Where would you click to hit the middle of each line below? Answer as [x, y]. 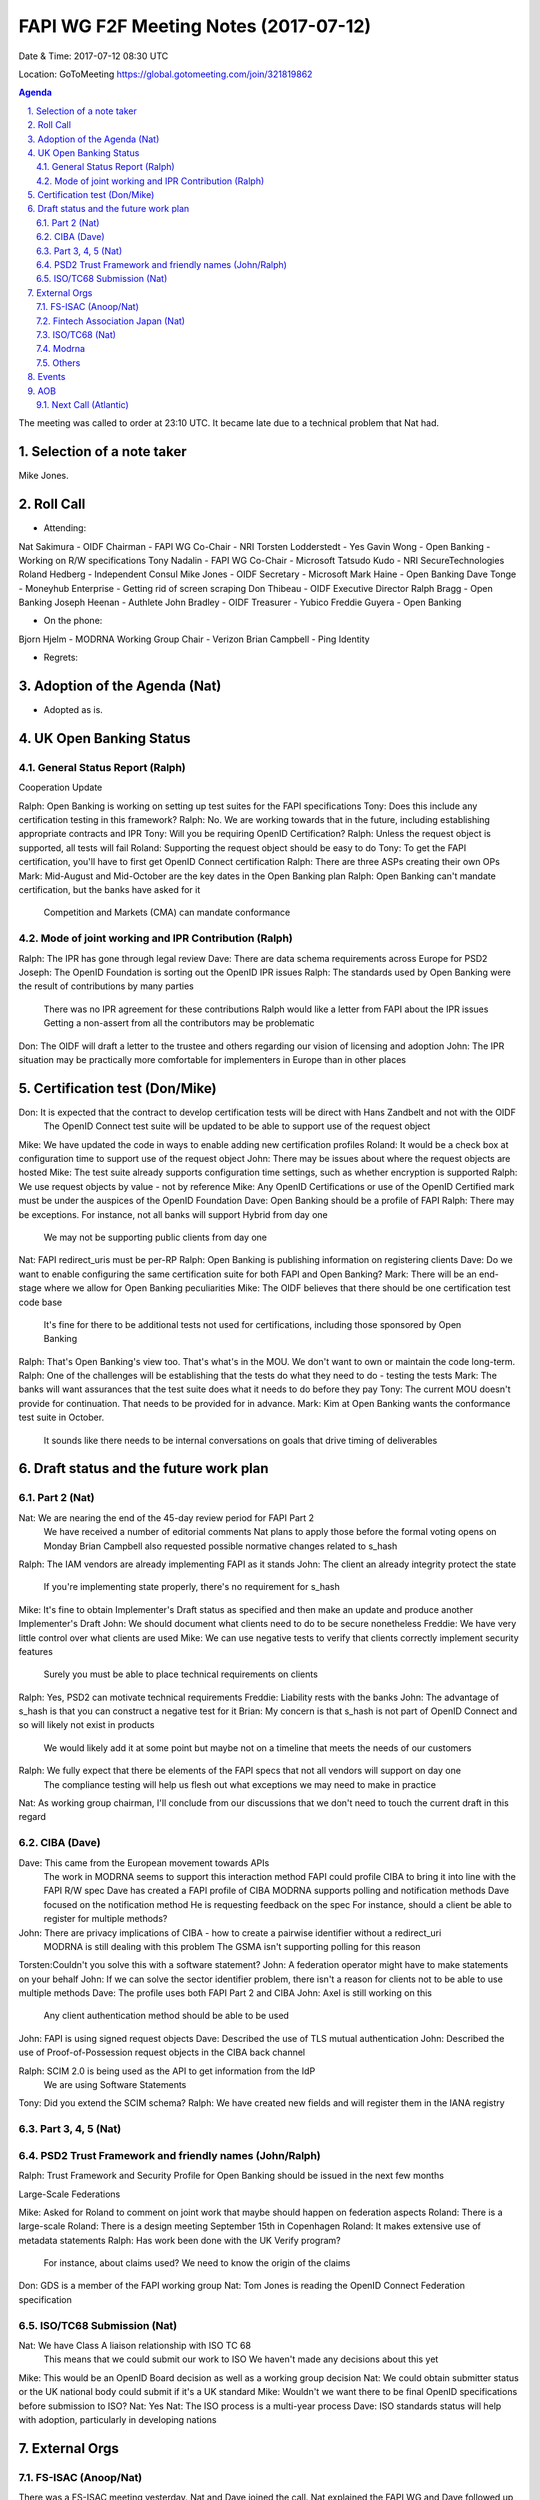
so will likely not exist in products [86, 1725]
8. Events [46, 377]
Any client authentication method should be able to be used [166, 2016]
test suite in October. [61, 1417]
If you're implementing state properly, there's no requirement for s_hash [191, 1587]
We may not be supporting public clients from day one [155, 1237]
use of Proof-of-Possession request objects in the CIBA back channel [162, 2052]
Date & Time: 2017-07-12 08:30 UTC [93, 56]
